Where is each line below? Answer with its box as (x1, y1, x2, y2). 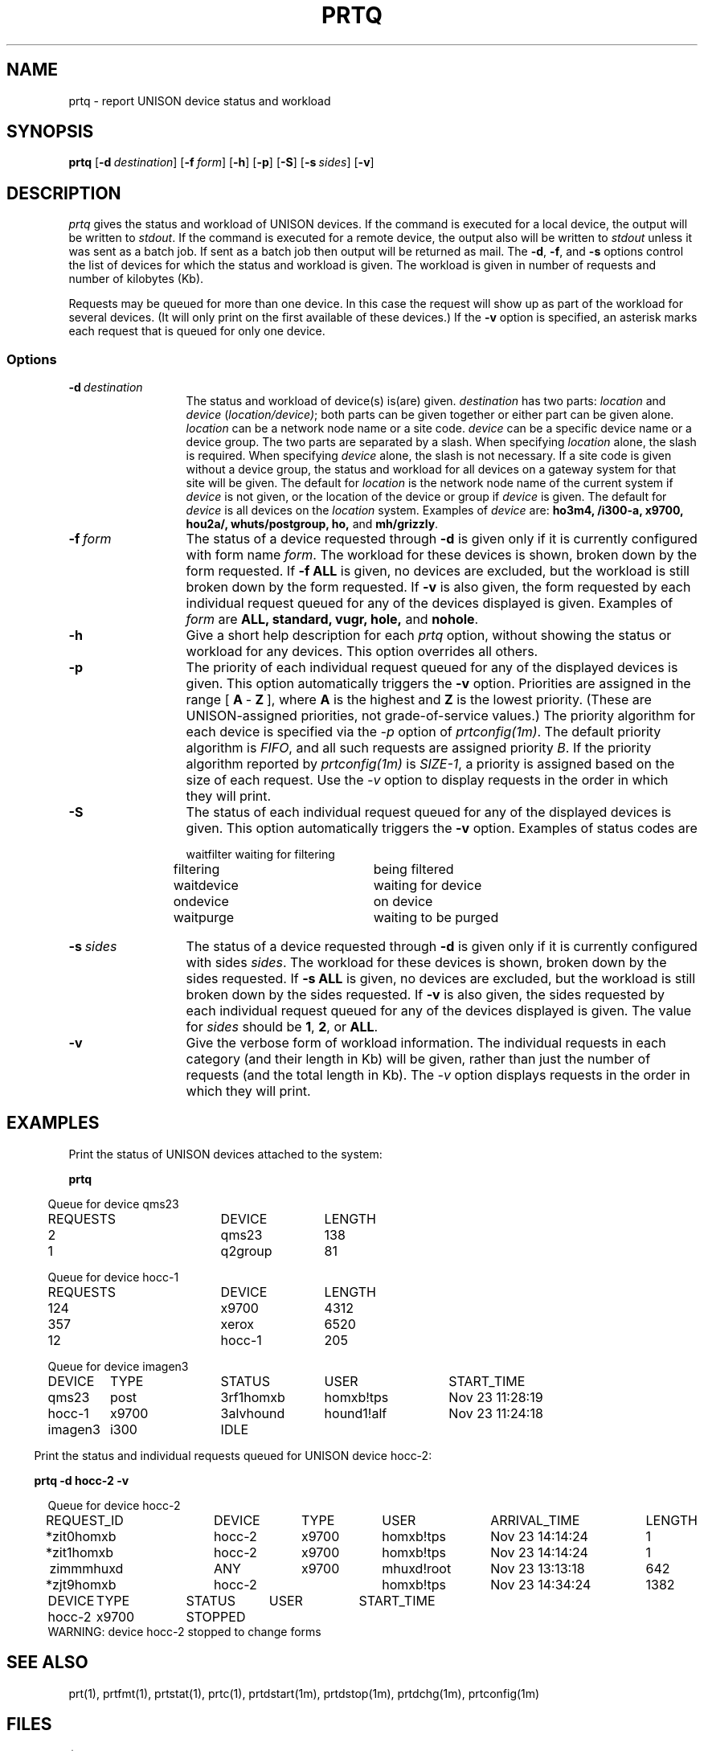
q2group (220, 1242, 272, 1259)
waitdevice (173, 877, 239, 894)
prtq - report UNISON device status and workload (68, 93, 331, 108)
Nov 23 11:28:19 (448, 1388, 543, 1405)
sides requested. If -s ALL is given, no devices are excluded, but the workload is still (186, 970, 696, 987)
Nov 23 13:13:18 (490, 1560, 585, 1577)
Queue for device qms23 (47, 1196, 179, 1211)
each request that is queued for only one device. (68, 324, 325, 338)
